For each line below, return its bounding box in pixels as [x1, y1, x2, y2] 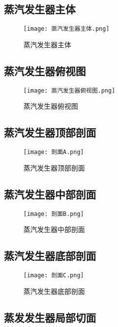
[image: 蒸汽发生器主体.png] [23, 25, 110, 33]
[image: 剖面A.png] [23, 149, 84, 156]
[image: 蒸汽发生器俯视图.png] [23, 87, 116, 94]
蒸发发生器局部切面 [4, 309, 96, 325]
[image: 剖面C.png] [23, 272, 84, 279]
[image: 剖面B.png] [23, 210, 84, 217]
